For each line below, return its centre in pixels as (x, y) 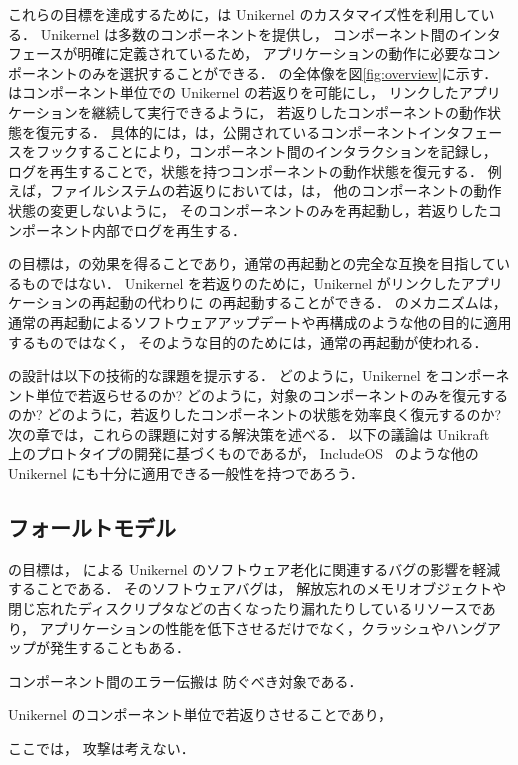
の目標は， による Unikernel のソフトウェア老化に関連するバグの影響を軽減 (254, 568)
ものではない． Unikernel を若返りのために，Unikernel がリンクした (241, 282)
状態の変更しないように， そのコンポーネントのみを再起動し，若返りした (248, 209)
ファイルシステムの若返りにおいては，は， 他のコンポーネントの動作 (275, 190)
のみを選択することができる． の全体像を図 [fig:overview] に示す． (287, 72)
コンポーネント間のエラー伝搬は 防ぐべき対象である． (185, 680)
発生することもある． (119, 647)
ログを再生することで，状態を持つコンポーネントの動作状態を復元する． (246, 170)
